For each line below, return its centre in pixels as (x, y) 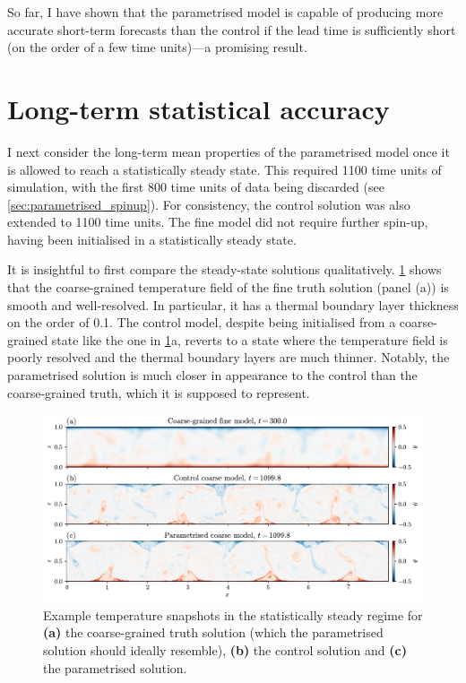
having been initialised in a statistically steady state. (152, 239)
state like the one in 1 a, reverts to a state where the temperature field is (250, 339)
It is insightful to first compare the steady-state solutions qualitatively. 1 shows (224, 269)
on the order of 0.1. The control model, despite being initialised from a (202, 322)
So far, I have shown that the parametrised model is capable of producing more (225, 12)
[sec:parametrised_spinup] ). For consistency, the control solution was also (209, 204)
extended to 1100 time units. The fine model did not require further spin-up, (218, 222)
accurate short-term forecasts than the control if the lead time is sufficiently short (232, 29)
